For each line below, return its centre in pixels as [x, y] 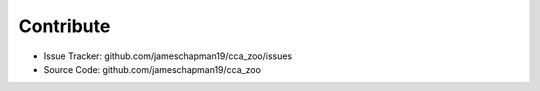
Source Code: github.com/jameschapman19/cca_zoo [152, 69]
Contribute [64, 26]
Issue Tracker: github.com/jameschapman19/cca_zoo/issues [168, 56]
